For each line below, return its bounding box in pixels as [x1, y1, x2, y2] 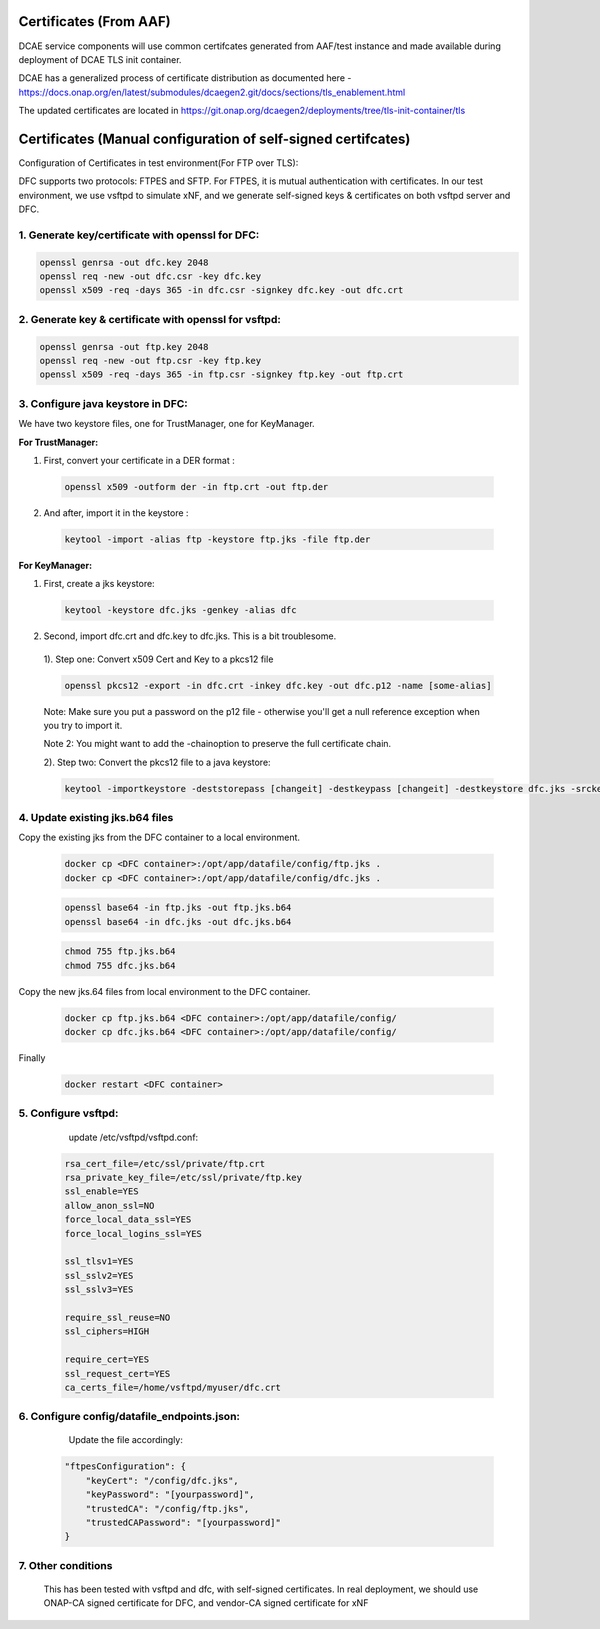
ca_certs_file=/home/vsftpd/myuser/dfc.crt [64, 1381, 282, 1393]
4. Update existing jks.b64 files [18, 811, 174, 825]
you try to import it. [43, 719, 123, 731]
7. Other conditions [18, 1558, 113, 1572]
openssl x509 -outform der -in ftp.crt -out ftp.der [64, 481, 329, 492]
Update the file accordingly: [68, 1434, 184, 1446]
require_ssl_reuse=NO [64, 1311, 171, 1323]
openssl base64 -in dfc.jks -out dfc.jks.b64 [64, 916, 292, 927]
